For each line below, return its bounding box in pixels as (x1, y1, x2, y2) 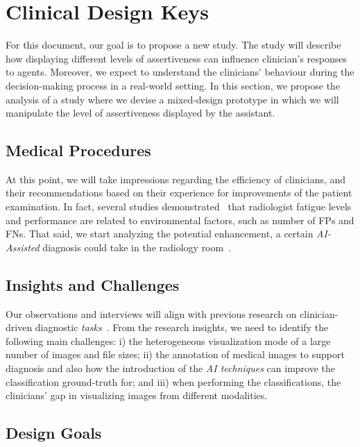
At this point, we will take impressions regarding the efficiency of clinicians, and (6, 171, 346, 186)
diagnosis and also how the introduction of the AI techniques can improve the (6, 361, 336, 376)
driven (6, 320, 33, 335)
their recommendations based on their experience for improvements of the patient (6, 185, 352, 200)
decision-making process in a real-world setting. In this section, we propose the (6, 78, 341, 92)
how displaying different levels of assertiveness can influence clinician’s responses (6, 51, 348, 65)
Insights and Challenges (6, 273, 180, 295)
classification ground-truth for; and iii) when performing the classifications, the (6, 374, 341, 389)
